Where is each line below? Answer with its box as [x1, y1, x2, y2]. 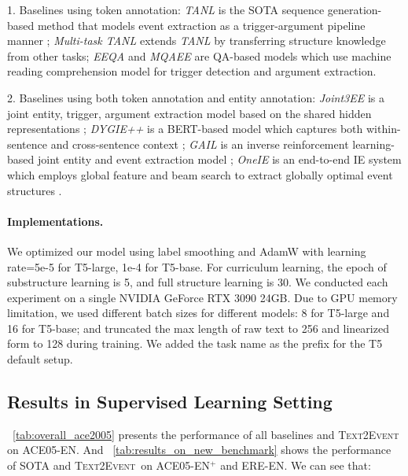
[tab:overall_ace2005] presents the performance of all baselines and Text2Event [13, 426, 399, 442]
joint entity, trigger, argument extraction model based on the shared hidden [7, 105, 372, 121]
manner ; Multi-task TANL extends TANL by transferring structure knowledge [7, 32, 386, 49]
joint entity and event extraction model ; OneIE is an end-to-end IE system [37, 151, 402, 168]
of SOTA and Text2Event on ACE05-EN [7, 457, 211, 474]
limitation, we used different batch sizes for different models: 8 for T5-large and [7, 304, 390, 321]
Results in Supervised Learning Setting [7, 389, 333, 414]
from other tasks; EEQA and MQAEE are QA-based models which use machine [7, 47, 391, 64]
